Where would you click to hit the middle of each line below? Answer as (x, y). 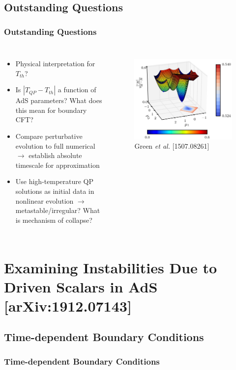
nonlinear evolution (44, 200)
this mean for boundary (51, 110)
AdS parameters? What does (59, 100)
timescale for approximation (58, 165)
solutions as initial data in (55, 191)
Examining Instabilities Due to (111, 267)
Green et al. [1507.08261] (172, 146)
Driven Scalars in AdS (81, 286)
